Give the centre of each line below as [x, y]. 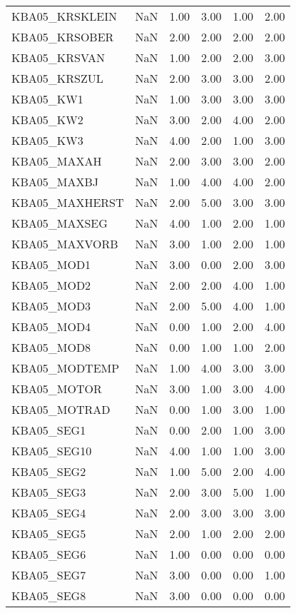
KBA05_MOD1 [51, 264]
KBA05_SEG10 [52, 451]
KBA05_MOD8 [51, 347]
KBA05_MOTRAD [61, 409]
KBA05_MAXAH [57, 161]
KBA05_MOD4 [51, 326]
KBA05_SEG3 [49, 492]
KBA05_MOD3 [51, 306]
